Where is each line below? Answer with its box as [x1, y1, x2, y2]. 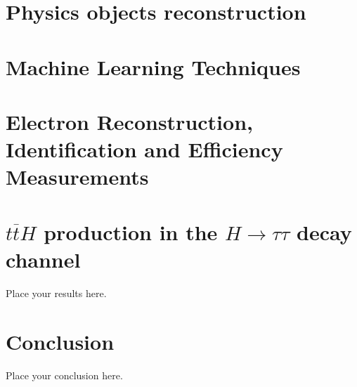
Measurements [6, 162, 149, 191]
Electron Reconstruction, [6, 107, 253, 136]
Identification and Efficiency [6, 135, 283, 164]
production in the [44, 217, 218, 246]
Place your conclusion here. [6, 367, 123, 382]
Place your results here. [6, 285, 107, 300]
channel [6, 244, 81, 273]
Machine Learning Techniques [6, 52, 301, 81]
